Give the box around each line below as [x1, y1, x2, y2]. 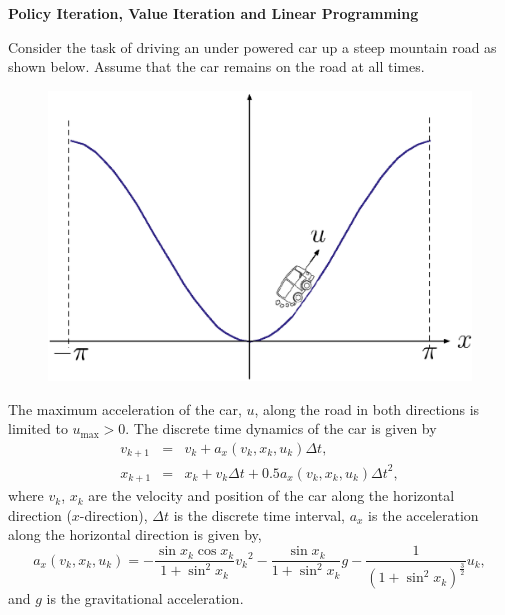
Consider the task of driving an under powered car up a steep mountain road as [8, 36, 497, 57]
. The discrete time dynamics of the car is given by [125, 418, 437, 439]
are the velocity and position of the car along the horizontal [88, 485, 455, 506]
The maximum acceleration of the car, [8, 398, 242, 419]
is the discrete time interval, [173, 504, 345, 525]
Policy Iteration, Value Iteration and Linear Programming [8, 3, 419, 23]
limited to [8, 418, 68, 439]
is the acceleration [368, 504, 479, 525]
